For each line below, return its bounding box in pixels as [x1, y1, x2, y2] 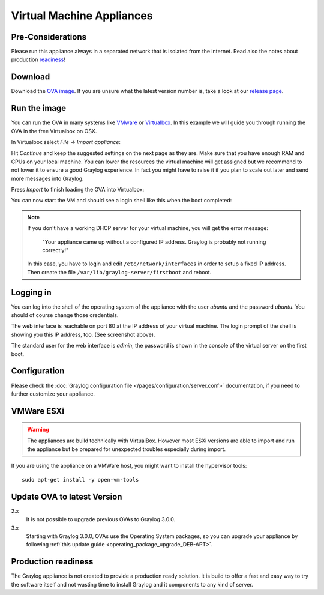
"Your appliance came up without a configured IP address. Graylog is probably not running [42, 238, 266, 246]
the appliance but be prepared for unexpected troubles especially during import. [27, 445, 226, 453]
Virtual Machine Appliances [11, 9, 153, 22]
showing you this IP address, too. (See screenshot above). [11, 331, 155, 338]
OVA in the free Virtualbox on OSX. [11, 127, 97, 134]
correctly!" [42, 246, 69, 253]
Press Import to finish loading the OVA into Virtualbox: [11, 186, 144, 193]
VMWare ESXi [11, 406, 64, 416]
